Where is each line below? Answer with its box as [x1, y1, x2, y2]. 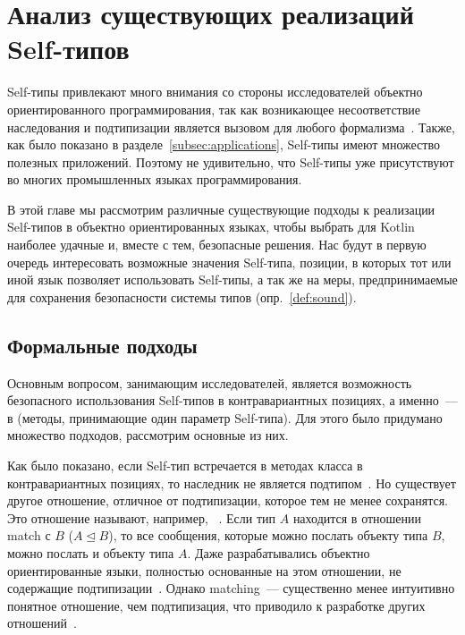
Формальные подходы [7, 331, 198, 359]
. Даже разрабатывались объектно [187, 543, 370, 562]
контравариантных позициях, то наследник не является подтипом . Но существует [7, 473, 456, 492]
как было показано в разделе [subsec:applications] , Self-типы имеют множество [7, 135, 440, 154]
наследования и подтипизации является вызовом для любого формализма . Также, [7, 117, 455, 136]
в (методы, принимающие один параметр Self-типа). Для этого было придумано [7, 408, 443, 427]
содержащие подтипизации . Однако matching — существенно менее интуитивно [7, 579, 455, 597]
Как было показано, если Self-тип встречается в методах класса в [7, 456, 363, 475]
